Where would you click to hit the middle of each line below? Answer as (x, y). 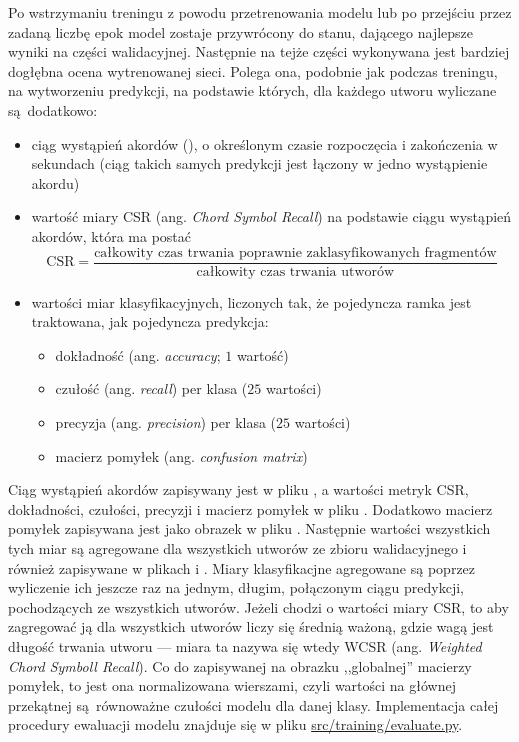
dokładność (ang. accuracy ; (138, 354)
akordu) (55, 182)
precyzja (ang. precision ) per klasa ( (166, 421)
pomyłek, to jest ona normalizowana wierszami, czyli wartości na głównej (232, 685)
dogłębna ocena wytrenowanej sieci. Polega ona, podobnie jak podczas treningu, (253, 70)
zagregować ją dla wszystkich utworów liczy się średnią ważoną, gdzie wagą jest (251, 626)
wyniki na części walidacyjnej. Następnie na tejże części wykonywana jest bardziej (259, 51)
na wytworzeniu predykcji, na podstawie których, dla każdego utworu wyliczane (252, 90)
